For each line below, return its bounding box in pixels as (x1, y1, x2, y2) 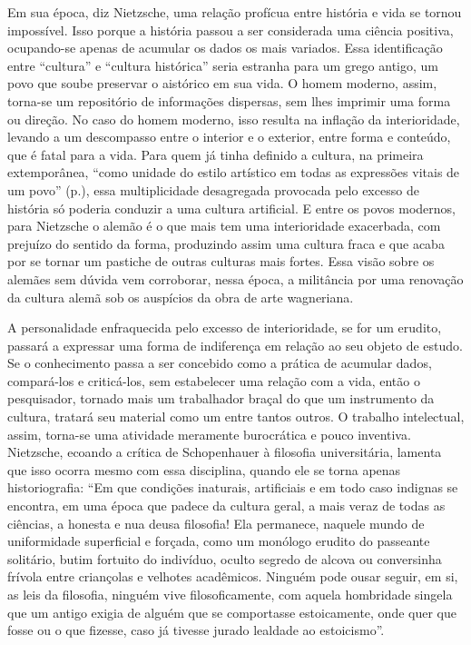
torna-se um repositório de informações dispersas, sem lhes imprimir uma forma (7, 91, 451, 110)
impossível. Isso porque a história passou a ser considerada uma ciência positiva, (7, 20, 454, 39)
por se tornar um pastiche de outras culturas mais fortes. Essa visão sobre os (7, 252, 435, 271)
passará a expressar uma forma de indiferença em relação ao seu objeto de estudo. (7, 335, 463, 354)
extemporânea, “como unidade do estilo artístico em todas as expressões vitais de (7, 163, 460, 182)
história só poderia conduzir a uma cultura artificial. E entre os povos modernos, (7, 198, 456, 217)
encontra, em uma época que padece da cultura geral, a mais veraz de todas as (7, 496, 446, 515)
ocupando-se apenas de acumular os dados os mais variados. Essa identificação (7, 38, 443, 57)
